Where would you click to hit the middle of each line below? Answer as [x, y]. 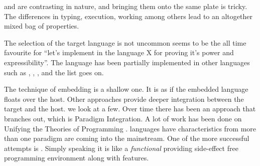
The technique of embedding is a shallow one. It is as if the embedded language [126, 89]
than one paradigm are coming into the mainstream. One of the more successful [127, 138]
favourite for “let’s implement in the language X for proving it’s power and [119, 52]
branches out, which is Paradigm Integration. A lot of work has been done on [123, 118]
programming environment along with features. [77, 158]
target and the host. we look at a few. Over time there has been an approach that [130, 109]
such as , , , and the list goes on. [54, 72]
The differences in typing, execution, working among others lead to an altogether [128, 16]
